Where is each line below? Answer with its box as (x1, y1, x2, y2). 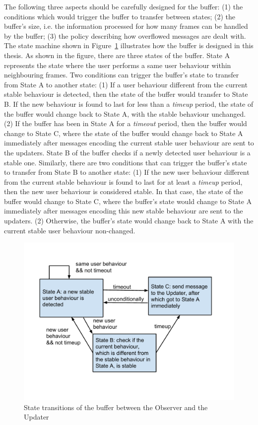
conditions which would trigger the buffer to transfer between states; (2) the (4, 11, 235, 21)
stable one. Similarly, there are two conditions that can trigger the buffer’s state (4, 157, 247, 167)
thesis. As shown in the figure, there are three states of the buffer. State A (4, 50, 230, 60)
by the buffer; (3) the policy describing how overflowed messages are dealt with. (4, 30, 246, 41)
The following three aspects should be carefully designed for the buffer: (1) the (4, 1, 243, 11)
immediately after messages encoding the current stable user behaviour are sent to (4, 138, 254, 148)
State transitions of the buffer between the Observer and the (24, 402, 208, 412)
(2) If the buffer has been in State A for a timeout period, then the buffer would (4, 118, 247, 129)
